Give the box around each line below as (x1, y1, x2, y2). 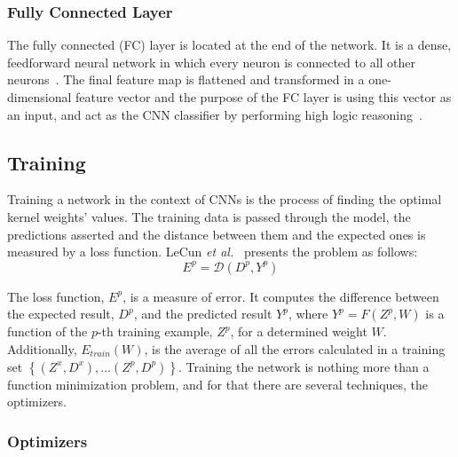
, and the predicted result (133, 304, 272, 323)
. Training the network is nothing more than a (178, 357, 430, 375)
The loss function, (7, 287, 105, 305)
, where (288, 304, 328, 323)
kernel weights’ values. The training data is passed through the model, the (7, 207, 411, 225)
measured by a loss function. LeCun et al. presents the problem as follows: (7, 242, 418, 261)
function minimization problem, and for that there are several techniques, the (7, 374, 429, 393)
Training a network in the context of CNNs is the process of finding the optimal (7, 190, 442, 209)
